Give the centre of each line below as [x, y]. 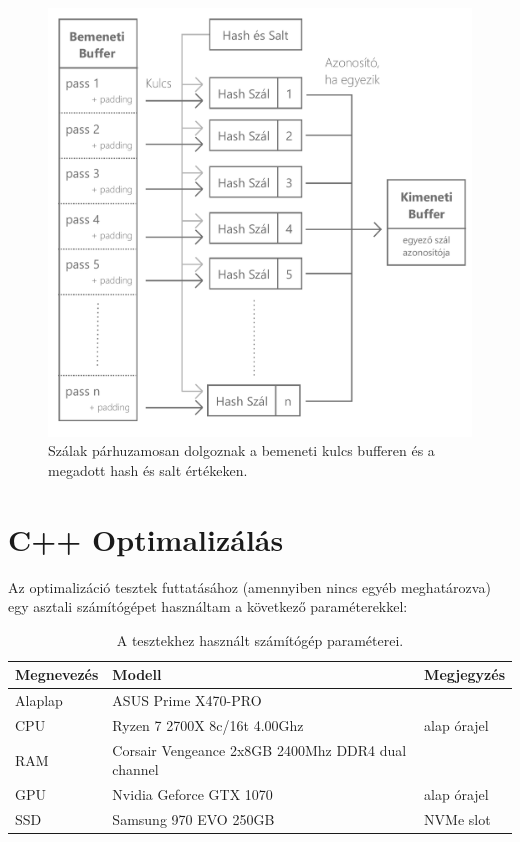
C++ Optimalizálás [146, 538]
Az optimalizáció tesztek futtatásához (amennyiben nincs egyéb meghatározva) [249, 586]
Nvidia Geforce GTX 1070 [192, 794]
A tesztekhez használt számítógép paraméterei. [260, 639]
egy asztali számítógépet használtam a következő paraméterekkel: [208, 606]
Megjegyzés [464, 674]
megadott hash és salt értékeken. [148, 469]
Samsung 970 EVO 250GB [193, 819]
